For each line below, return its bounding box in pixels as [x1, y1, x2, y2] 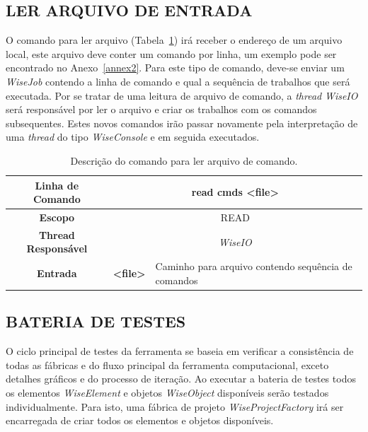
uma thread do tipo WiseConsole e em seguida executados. [6, 129, 260, 144]
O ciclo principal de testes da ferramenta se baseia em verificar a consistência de [6, 344, 354, 358]
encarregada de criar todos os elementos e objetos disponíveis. [6, 413, 274, 428]
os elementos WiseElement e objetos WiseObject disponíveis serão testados [6, 385, 329, 399]
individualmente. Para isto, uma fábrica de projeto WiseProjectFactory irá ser [6, 399, 344, 414]
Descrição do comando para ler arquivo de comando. [70, 153, 298, 168]
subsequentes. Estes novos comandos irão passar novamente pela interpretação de [6, 115, 358, 130]
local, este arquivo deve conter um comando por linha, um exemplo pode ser [6, 46, 337, 61]
